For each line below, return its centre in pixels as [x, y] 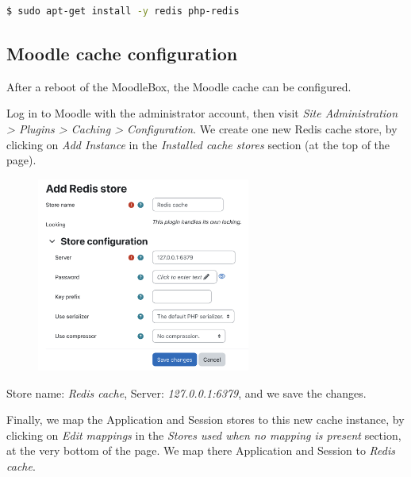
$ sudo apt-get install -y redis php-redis [123, 11]
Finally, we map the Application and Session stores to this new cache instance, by [205, 419]
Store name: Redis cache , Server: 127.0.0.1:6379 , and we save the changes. [186, 392]
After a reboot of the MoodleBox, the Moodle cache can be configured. [179, 86]
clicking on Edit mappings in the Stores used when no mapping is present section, [204, 435]
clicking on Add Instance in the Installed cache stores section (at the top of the [198, 144]
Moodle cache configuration [122, 53]
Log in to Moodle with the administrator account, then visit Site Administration [202, 113]
